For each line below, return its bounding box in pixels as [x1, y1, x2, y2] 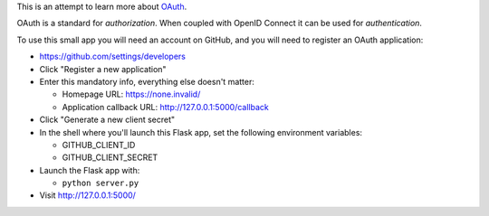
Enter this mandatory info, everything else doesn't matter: [39, 76, 255, 87]
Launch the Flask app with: [39, 164, 140, 175]
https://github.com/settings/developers [39, 51, 186, 62]
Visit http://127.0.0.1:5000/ [39, 190, 136, 201]
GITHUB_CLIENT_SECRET [62, 152, 158, 163]
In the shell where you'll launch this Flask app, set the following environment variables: [39, 127, 362, 137]
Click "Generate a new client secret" [39, 114, 176, 126]
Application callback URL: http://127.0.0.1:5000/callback [62, 101, 269, 112]
